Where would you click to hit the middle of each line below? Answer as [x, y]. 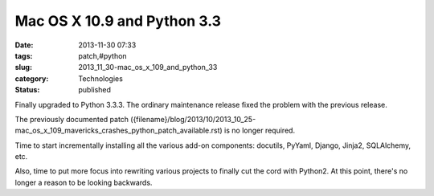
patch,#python [103, 55]
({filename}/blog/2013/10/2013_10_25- [193, 119]
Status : [27, 90]
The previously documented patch [72, 119]
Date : [24, 45]
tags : [24, 55]
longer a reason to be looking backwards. [84, 182]
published [95, 90]
